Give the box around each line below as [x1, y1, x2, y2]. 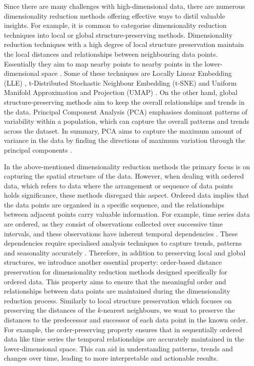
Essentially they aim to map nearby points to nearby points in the [4, 58, 203, 69]
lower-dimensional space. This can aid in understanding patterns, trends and [4, 343, 233, 353]
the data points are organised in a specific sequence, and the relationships [4, 199, 224, 209]
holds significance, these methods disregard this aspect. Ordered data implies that [4, 190, 249, 200]
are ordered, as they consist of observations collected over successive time [4, 219, 223, 229]
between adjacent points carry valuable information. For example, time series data [4, 209, 250, 219]
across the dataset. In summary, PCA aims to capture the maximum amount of [4, 125, 242, 136]
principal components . [4, 144, 72, 155]
